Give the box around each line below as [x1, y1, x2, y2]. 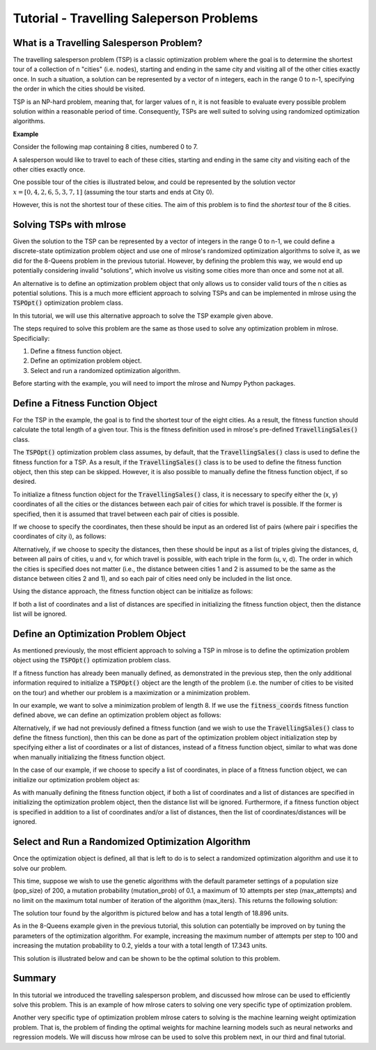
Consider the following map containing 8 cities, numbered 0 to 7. [13, 143, 198, 151]
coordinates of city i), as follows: [13, 532, 107, 540]
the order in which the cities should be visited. [13, 84, 146, 93]
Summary [13, 973, 56, 984]
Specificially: [13, 334, 50, 342]
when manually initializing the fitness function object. [13, 753, 166, 761]
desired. [13, 478, 37, 486]
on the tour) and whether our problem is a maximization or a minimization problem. [13, 688, 251, 697]
